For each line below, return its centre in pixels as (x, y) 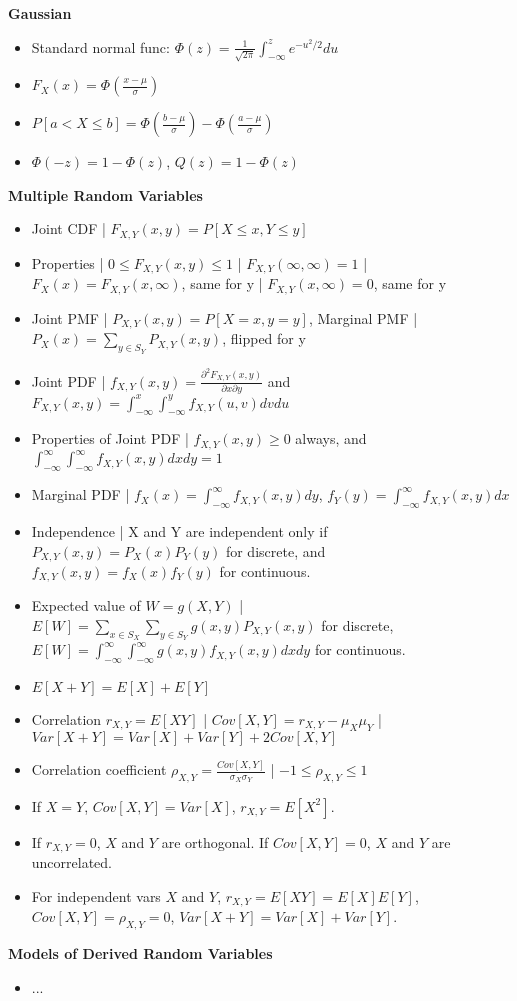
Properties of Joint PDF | (110, 438)
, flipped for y (264, 338)
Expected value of (86, 605)
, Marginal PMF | (363, 317)
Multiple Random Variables (105, 194)
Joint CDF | (68, 228)
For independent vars (96, 895)
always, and (331, 438)
